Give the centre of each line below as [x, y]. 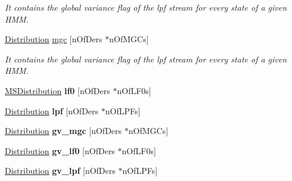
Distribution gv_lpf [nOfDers [60, 171]
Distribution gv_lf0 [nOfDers [60, 150]
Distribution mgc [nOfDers [54, 39]
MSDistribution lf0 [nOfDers [58, 90]
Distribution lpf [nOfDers [52, 110]
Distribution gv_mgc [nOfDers [63, 131]
